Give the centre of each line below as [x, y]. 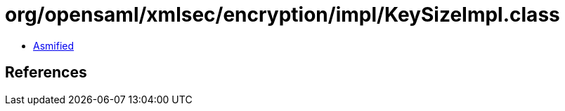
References [46, 73]
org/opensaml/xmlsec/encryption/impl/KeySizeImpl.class [282, 15]
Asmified [54, 45]
